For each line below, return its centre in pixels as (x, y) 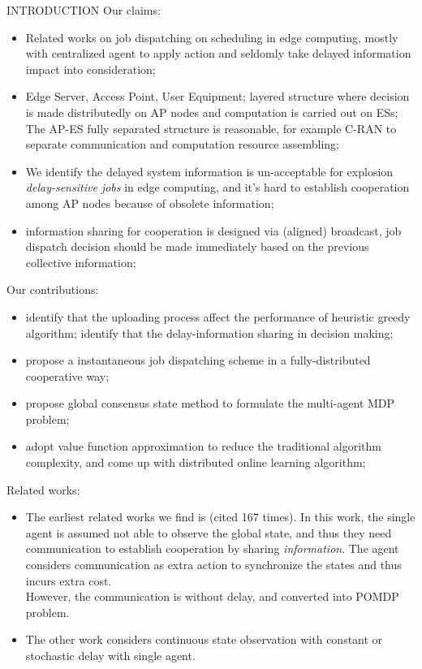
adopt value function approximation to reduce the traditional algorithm (203, 446)
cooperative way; (67, 376)
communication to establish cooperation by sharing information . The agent (212, 548)
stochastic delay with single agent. (110, 655)
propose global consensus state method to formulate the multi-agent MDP (210, 403)
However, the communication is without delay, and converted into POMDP (212, 596)
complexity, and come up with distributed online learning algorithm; (196, 462)
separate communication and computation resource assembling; (182, 144)
